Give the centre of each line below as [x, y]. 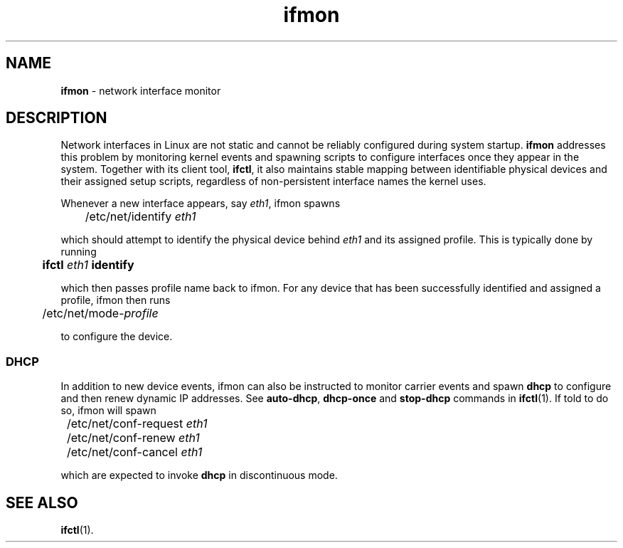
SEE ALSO [42, 502]
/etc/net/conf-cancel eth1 [135, 452]
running [79, 252]
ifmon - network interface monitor [141, 90]
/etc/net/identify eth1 [140, 217]
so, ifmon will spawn [108, 411]
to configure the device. [117, 337]
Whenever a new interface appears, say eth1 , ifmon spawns [201, 204]
